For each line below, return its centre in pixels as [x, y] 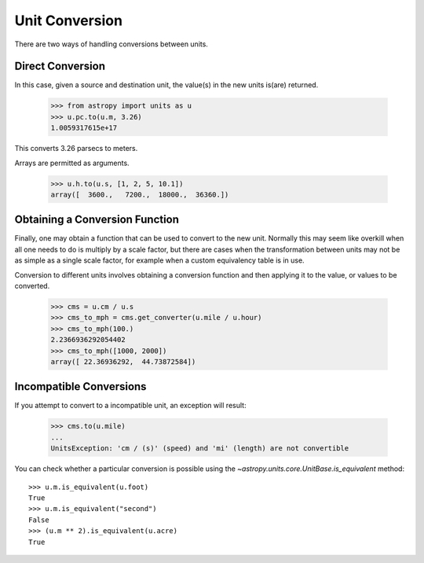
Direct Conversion [60, 66]
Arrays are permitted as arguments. [72, 163]
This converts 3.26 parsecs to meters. [76, 149]
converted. [32, 286]
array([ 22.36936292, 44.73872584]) [123, 361]
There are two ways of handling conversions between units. [111, 44]
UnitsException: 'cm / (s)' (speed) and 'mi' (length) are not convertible [200, 449]
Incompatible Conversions [80, 386]
